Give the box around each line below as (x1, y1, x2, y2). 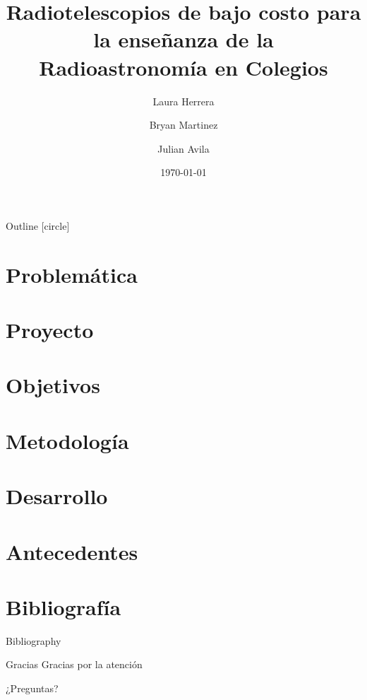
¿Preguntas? (6, 681, 59, 696)
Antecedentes (6, 537, 138, 566)
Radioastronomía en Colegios (39, 52, 328, 81)
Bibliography (6, 633, 61, 648)
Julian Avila (157, 141, 210, 156)
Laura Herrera (152, 93, 215, 108)
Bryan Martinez (149, 117, 218, 132)
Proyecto (6, 315, 94, 344)
